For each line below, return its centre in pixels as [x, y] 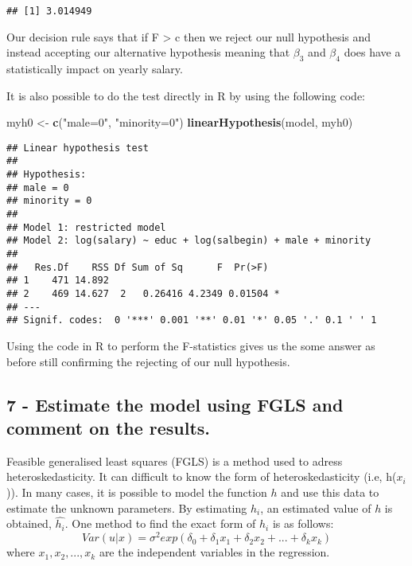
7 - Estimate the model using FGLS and [175, 404]
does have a [372, 52]
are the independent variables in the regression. [214, 552]
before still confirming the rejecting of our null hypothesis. [148, 361]
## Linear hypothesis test [78, 148]
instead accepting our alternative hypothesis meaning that [148, 52]
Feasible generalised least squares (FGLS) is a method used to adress [175, 461]
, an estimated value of [316, 507]
